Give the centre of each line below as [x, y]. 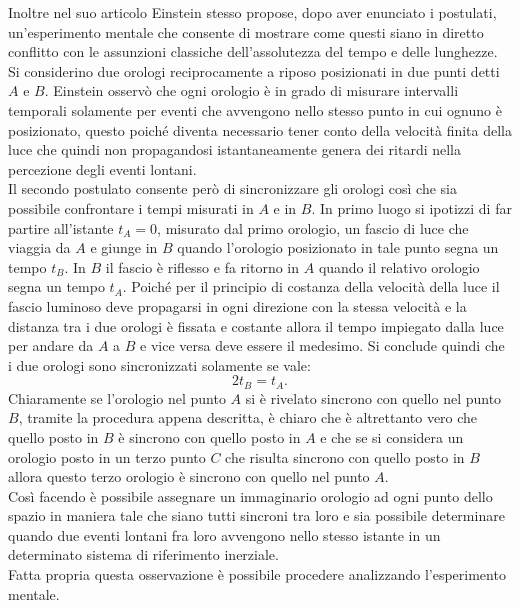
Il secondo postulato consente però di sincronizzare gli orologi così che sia [232, 188]
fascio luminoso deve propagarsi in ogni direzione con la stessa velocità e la [237, 305]
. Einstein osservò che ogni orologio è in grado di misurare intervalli [251, 90]
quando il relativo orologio [399, 266]
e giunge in [124, 247]
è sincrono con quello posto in [209, 436]
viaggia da [39, 247]
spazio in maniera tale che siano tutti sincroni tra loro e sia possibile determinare [256, 515]
